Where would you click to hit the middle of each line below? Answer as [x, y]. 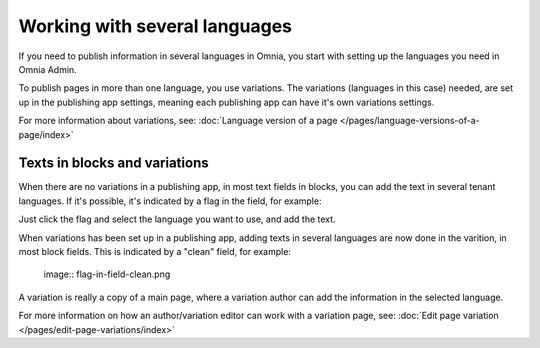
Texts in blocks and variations [113, 163]
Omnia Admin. [47, 69]
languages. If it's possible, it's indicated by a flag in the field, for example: [170, 201]
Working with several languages [155, 26]
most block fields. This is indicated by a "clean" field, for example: [155, 251]
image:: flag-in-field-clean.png [107, 274]
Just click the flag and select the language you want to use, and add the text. [177, 219]
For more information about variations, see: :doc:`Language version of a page [178, 121]
